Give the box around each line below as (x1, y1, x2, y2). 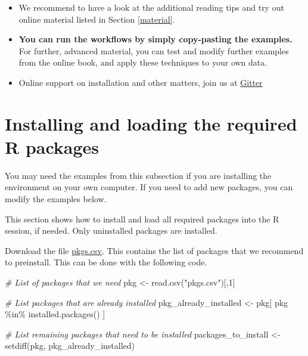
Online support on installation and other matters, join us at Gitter (18, 76, 263, 88)
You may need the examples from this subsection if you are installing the (5, 169, 272, 181)
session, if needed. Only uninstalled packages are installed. (5, 224, 217, 237)
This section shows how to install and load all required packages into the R (5, 212, 279, 225)
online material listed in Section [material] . (18, 13, 175, 25)
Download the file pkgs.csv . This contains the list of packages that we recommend (5, 244, 304, 256)
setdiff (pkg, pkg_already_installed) (5, 339, 135, 352)
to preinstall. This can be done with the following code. (5, 256, 207, 268)
